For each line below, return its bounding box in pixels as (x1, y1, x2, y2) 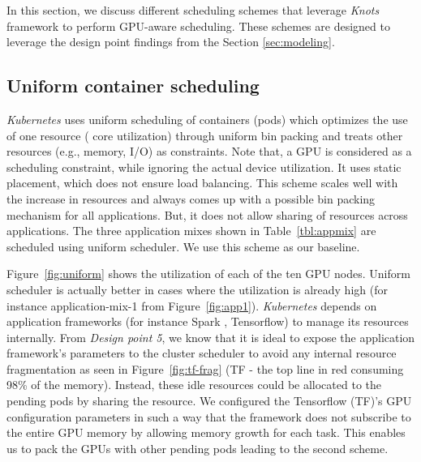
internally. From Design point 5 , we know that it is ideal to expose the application (6, 328, 415, 345)
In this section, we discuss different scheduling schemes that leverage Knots (6, 2, 380, 18)
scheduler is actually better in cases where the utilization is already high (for (6, 280, 388, 297)
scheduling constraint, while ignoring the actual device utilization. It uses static (6, 158, 402, 175)
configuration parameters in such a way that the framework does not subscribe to (6, 408, 411, 425)
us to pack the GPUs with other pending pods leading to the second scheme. (6, 439, 389, 456)
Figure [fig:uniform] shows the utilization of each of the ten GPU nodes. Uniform (6, 265, 410, 282)
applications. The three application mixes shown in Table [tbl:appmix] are (6, 222, 376, 239)
